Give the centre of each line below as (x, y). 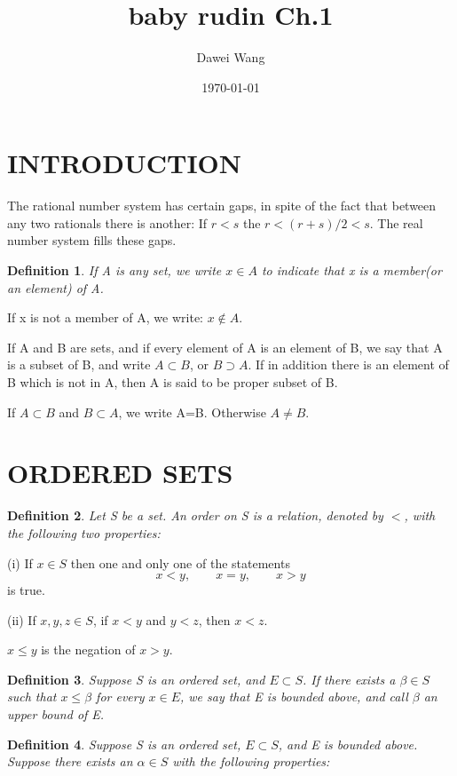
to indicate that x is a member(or (351, 270)
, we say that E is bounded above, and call (294, 697)
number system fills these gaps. (92, 240)
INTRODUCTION (125, 163)
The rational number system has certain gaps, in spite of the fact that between (222, 206)
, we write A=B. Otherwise (192, 412)
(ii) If (22, 619)
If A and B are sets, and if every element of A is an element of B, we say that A (225, 347)
